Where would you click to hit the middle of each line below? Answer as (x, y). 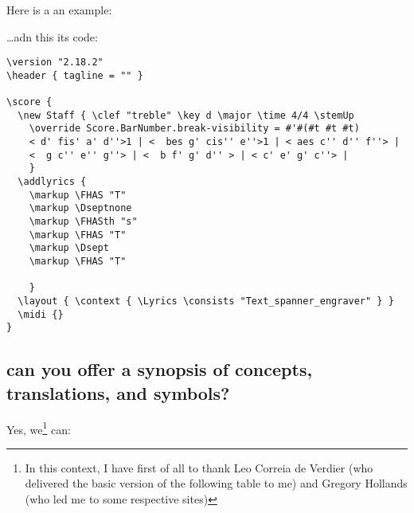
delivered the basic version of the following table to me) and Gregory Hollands (216, 483)
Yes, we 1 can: (39, 428)
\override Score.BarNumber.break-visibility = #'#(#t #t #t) (194, 129)
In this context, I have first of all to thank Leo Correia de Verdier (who (199, 467)
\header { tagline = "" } (75, 75)
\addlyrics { (52, 182)
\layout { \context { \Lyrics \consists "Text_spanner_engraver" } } (206, 301)
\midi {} (41, 314)
